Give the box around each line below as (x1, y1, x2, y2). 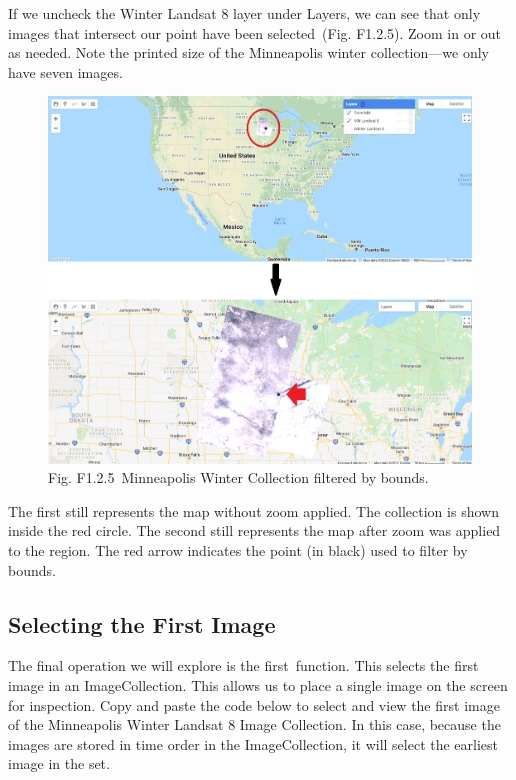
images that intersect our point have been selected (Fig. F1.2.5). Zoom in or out (8, 22, 502, 43)
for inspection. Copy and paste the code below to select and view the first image (8, 694, 500, 715)
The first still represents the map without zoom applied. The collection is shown (8, 500, 499, 521)
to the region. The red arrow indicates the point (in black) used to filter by (8, 539, 468, 560)
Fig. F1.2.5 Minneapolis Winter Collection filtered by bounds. (48, 467, 429, 488)
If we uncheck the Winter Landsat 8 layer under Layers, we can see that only (8, 3, 481, 23)
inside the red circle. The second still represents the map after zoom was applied (8, 520, 501, 541)
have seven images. (8, 61, 123, 82)
